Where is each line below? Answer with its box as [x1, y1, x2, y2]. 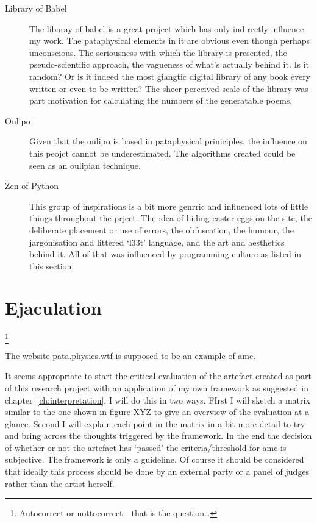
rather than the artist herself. [5, 477, 115, 489]
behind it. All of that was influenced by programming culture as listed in [29, 247, 302, 260]
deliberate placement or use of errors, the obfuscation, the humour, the [29, 223, 294, 236]
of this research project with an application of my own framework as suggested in [5, 381, 308, 394]
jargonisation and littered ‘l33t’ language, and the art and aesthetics [29, 235, 285, 248]
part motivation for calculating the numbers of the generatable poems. [29, 94, 293, 107]
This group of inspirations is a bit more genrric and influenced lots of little [29, 199, 308, 212]
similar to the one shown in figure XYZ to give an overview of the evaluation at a [5, 405, 310, 418]
